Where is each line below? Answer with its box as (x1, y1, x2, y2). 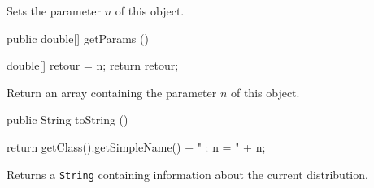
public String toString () (7, 111, 128, 128)
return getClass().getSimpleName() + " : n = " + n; (7, 138, 266, 155)
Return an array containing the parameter (7, 83, 217, 100)
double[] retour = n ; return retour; (7, 57, 179, 74)
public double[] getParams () (7, 29, 149, 46)
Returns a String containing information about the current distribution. (7, 165, 368, 182)
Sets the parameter (7, 2, 102, 19)
